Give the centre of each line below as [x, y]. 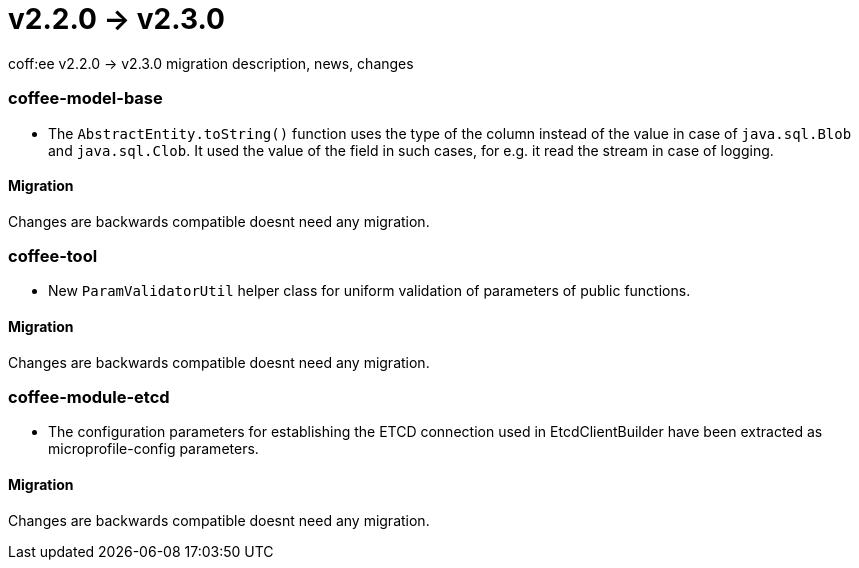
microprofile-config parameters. [153, 449]
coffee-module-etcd [89, 397]
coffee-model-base [85, 98]
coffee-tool [53, 256]
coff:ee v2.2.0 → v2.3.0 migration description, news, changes [211, 63]
